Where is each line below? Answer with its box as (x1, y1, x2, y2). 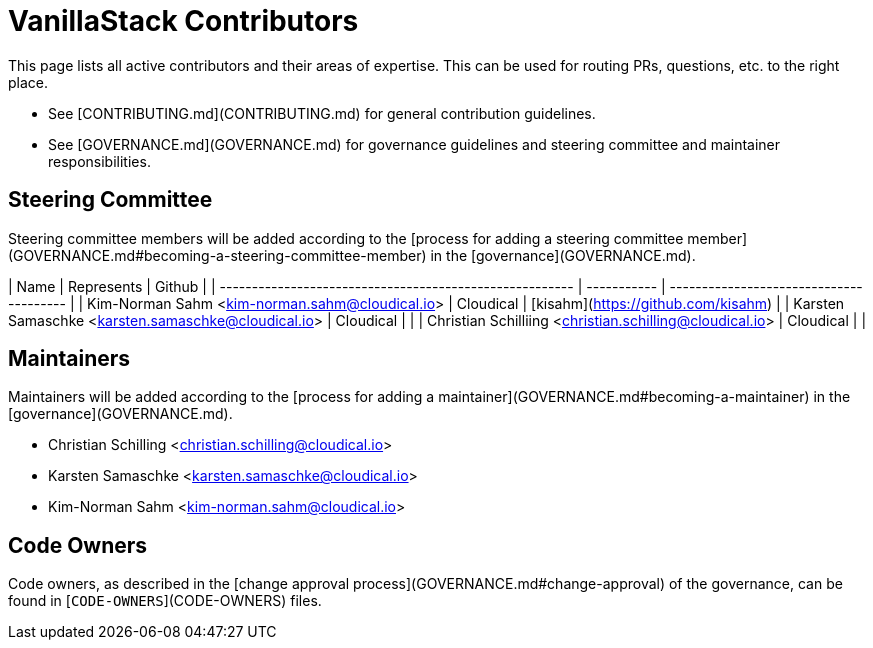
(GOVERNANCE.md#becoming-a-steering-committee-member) (8, 246, 427, 264)
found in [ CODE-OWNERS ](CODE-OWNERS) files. (8, 592, 322, 610)
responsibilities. (48, 152, 151, 170)
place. (8, 73, 49, 91)
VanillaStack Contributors (8, 4, 359, 38)
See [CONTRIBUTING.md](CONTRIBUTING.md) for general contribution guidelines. (48, 104, 596, 122)
